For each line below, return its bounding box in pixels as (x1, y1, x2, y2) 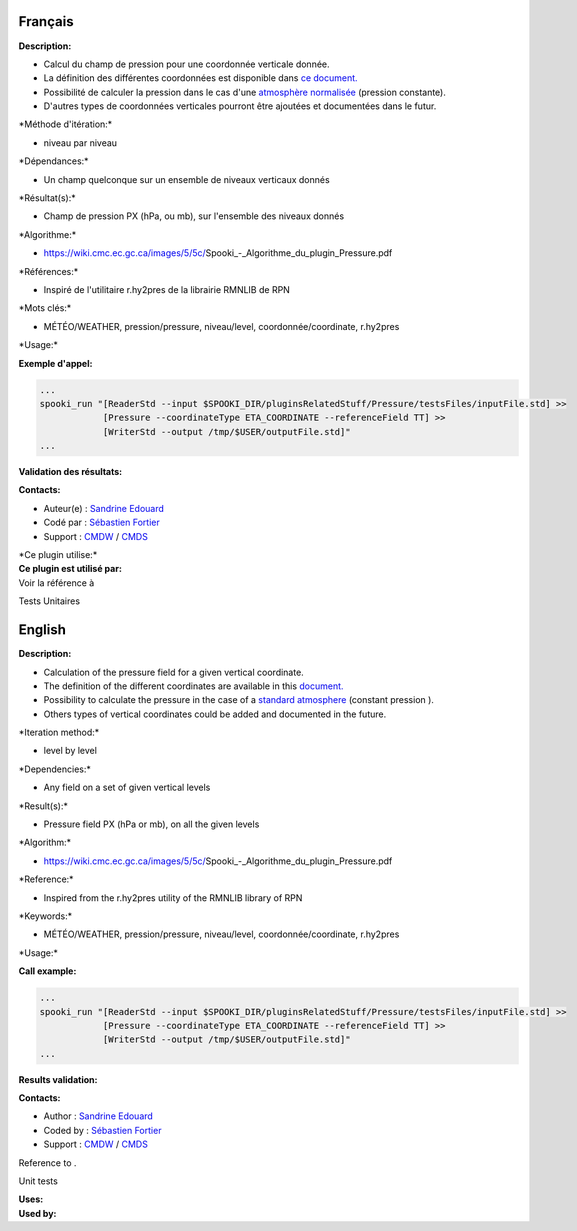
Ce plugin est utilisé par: (18, 563, 122, 575)
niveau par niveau (43, 136, 118, 149)
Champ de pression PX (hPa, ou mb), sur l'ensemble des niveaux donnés (43, 210, 345, 222)
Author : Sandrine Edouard (43, 1110, 154, 1122)
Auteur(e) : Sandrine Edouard (43, 502, 165, 514)
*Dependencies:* (18, 763, 92, 775)
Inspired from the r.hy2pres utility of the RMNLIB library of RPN (43, 891, 303, 904)
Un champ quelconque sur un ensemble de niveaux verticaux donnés (43, 173, 330, 185)
